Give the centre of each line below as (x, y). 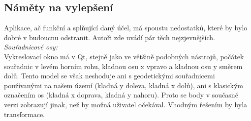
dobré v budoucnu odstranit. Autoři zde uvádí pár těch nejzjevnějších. (110, 37)
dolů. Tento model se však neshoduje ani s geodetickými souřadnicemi (110, 76)
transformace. (24, 114)
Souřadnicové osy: (31, 47)
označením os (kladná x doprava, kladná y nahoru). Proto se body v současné (121, 95)
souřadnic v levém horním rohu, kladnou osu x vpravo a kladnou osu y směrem (123, 66)
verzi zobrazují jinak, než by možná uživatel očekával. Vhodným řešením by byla (126, 104)
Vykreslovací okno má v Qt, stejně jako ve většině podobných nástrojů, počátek (124, 56)
